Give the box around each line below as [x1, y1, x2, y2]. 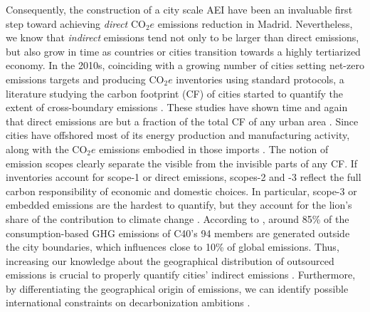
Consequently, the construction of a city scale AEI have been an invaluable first [6, 2, 353, 16]
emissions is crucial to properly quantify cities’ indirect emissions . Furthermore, [6, 267, 356, 282]
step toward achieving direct [6, 16, 128, 31]
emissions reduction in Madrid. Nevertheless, [157, 16, 353, 31]
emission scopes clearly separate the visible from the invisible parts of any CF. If [6, 155, 358, 170]
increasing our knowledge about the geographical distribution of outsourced [6, 253, 334, 268]
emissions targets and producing [6, 71, 146, 86]
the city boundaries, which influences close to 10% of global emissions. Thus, [6, 239, 339, 254]
